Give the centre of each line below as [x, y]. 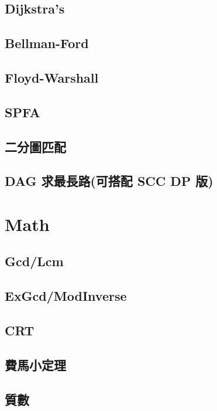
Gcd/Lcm [34, 261]
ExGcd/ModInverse [66, 296]
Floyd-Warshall [52, 77]
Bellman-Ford [47, 43]
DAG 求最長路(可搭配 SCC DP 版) [109, 181]
